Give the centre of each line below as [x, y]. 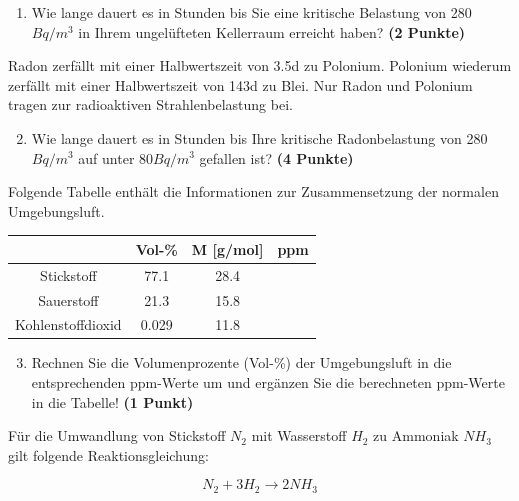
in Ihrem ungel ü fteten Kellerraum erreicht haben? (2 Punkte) [272, 31]
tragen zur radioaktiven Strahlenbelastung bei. [150, 104]
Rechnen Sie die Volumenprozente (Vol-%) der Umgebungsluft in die [241, 362]
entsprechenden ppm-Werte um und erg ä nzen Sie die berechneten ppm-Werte [268, 382]
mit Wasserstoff [299, 435]
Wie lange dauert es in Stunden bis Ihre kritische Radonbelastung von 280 [259, 137]
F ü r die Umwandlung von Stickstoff [117, 435]
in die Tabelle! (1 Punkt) [112, 401]
